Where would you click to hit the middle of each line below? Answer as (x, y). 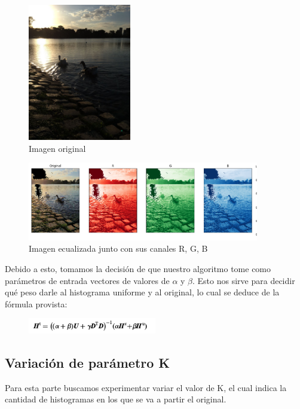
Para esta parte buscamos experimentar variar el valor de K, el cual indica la (146, 387)
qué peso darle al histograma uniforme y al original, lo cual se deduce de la (142, 292)
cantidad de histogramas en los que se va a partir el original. (116, 399)
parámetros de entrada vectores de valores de (87, 280)
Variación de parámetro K (88, 362)
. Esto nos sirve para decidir (244, 280)
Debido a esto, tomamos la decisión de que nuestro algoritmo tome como (138, 268)
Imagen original (57, 148)
